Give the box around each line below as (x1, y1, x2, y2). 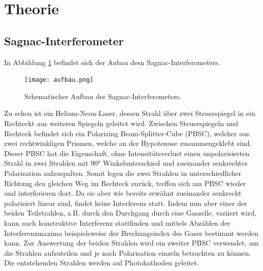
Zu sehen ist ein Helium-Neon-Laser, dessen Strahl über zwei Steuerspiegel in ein (4, 108, 255, 118)
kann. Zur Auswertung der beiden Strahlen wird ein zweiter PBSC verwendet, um (4, 237, 259, 248)
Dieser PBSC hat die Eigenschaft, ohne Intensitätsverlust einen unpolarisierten (4, 147, 250, 158)
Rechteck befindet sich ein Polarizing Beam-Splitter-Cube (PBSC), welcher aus (4, 128, 250, 138)
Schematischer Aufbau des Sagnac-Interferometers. (24, 91, 182, 101)
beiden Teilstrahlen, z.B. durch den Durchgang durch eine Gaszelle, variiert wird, (4, 207, 257, 218)
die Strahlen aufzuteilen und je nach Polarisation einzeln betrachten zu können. (4, 247, 251, 258)
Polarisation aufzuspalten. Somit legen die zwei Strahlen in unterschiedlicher (4, 167, 242, 178)
